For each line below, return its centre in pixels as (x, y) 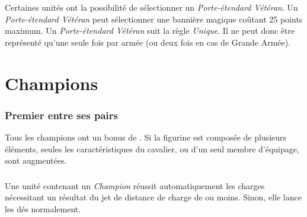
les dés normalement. (43, 208)
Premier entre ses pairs (62, 115)
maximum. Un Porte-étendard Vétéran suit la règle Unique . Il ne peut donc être (150, 31)
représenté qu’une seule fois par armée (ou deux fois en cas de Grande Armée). (148, 42)
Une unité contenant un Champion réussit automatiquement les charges (135, 185)
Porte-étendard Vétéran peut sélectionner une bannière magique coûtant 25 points (154, 19)
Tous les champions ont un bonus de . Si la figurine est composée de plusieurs (146, 137)
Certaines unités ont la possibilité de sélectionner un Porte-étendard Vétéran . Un (151, 7)
